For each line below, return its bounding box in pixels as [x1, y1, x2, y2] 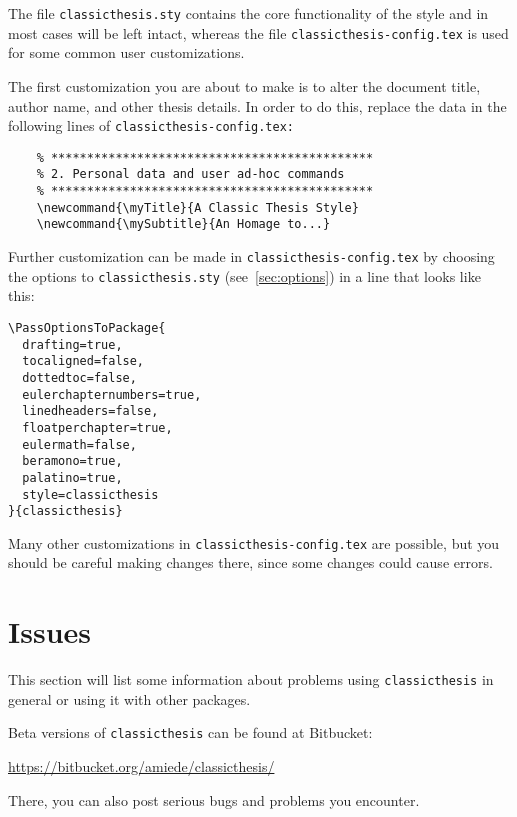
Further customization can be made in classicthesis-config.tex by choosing [8, 246, 495, 267]
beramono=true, [22, 454, 123, 469]
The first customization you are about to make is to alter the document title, [8, 75, 481, 96]
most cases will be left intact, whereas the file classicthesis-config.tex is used [8, 22, 509, 43]
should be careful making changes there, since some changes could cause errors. [8, 552, 493, 573]
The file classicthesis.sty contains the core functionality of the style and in [8, 3, 489, 23]
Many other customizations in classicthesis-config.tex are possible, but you [8, 532, 500, 553]
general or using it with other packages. [8, 688, 251, 709]
